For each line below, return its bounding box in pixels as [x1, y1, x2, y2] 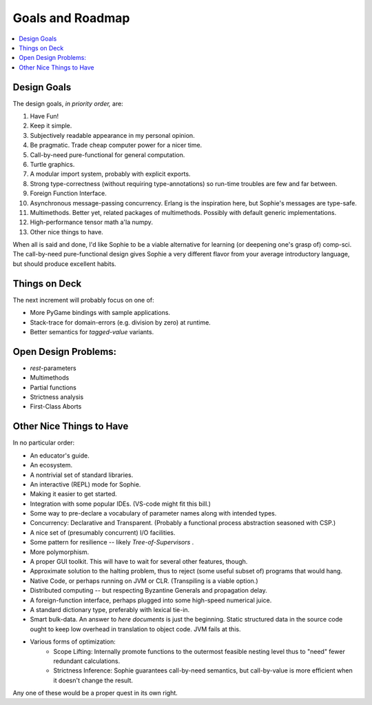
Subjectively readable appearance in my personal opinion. [30, 131, 196, 139]
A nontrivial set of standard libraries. [30, 471, 134, 479]
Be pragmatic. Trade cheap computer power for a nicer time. [30, 141, 203, 150]
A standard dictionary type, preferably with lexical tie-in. [30, 605, 190, 613]
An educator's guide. [30, 451, 90, 460]
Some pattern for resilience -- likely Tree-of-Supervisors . [30, 538, 194, 546]
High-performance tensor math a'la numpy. [30, 218, 153, 227]
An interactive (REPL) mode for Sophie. [30, 480, 141, 489]
